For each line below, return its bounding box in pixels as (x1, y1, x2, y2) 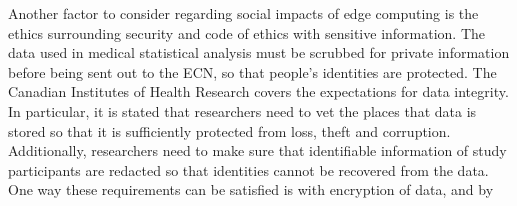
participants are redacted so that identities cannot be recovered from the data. (8, 159, 489, 180)
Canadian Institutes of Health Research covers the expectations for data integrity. (8, 81, 509, 102)
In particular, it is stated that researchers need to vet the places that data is (8, 100, 477, 121)
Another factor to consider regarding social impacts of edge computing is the (8, 3, 479, 23)
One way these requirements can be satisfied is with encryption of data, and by (8, 179, 494, 200)
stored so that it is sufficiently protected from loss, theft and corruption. (8, 120, 451, 141)
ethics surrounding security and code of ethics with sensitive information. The (8, 22, 486, 43)
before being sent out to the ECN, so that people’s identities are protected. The (8, 61, 497, 82)
